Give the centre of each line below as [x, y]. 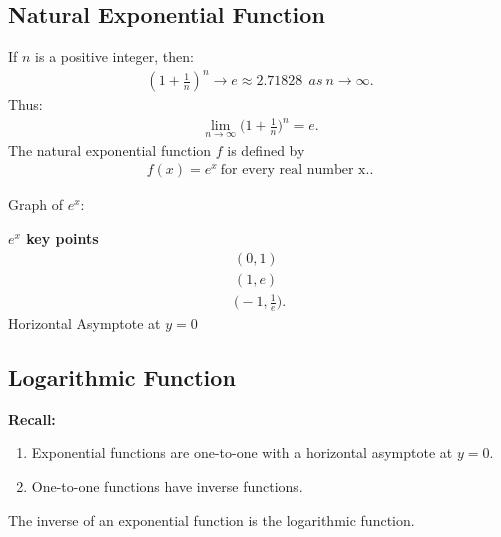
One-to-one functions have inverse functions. [167, 485]
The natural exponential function [110, 149]
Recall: [32, 418]
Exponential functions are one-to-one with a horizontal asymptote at [242, 452]
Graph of [35, 204]
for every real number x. [295, 170]
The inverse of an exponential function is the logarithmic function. [211, 519]
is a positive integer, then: [114, 56]
